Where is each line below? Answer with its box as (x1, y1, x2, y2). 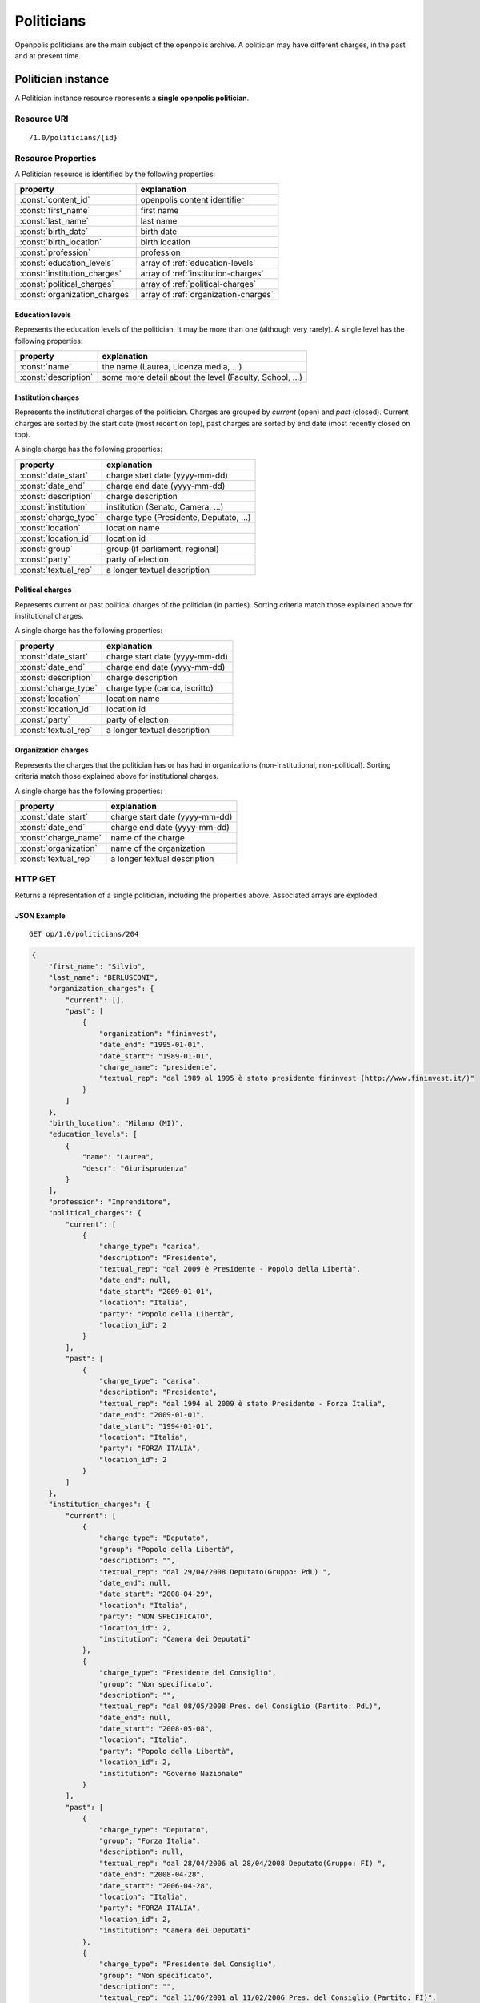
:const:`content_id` (19, 195, 90, 206)
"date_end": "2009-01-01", (98, 1410, 206, 1420)
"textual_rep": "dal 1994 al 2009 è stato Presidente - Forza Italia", (98, 1399, 386, 1408)
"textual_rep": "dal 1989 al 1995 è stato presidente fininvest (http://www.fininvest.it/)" (98, 1074, 475, 1083)
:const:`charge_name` (19, 832, 102, 844)
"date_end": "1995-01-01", (98, 1040, 206, 1050)
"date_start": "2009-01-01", (98, 1287, 214, 1296)
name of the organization (110, 843, 206, 854)
